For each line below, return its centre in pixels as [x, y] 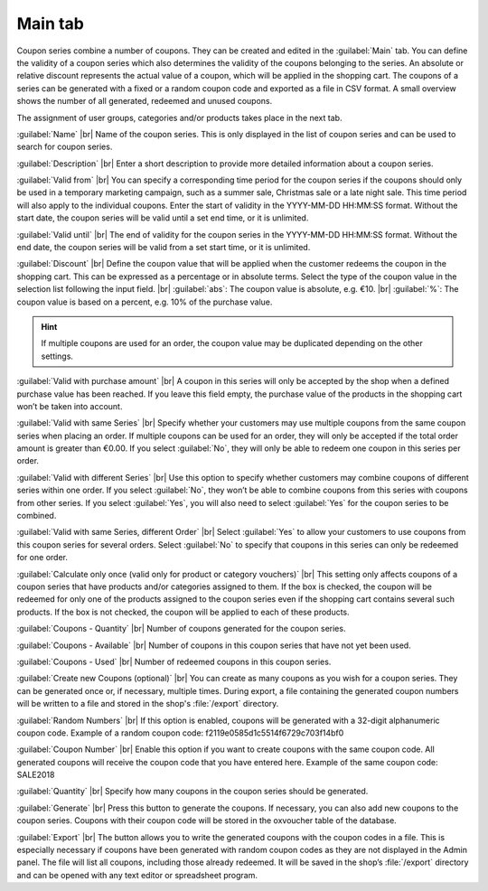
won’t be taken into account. [70, 406]
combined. [37, 516]
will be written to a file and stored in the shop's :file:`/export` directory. [148, 704]
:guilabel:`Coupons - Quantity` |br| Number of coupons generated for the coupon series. [181, 629]
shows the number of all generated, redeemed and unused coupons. [145, 101]
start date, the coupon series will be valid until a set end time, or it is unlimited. [163, 218]
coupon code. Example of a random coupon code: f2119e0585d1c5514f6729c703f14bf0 [180, 733]
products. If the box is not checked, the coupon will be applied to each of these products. [183, 612]
